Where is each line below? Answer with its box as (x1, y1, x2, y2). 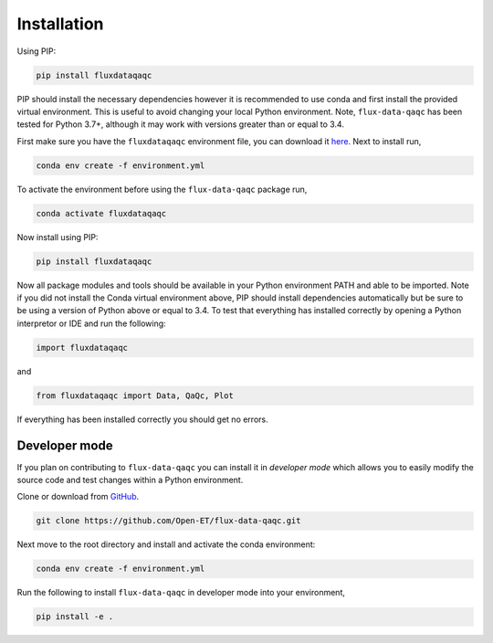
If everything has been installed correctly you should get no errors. (16, 414, 268, 425)
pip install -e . (36, 612, 114, 622)
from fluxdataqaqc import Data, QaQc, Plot (36, 390, 235, 401)
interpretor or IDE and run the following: (16, 318, 166, 329)
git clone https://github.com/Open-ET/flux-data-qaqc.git (36, 516, 301, 526)
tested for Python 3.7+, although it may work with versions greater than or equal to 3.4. (16, 119, 344, 130)
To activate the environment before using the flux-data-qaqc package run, (16, 184, 308, 195)
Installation (16, 14, 104, 34)
